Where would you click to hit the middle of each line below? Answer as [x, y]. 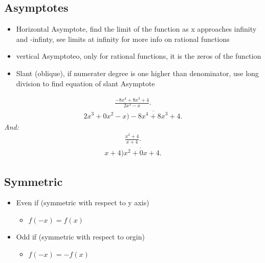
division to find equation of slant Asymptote [85, 83]
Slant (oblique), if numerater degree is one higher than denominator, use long [137, 73]
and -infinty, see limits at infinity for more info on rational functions [123, 39]
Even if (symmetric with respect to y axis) [83, 202]
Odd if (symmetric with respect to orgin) [80, 236]
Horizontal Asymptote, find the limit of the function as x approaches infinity [136, 29]
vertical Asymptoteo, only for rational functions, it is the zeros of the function [139, 56]
